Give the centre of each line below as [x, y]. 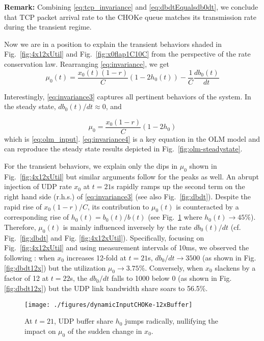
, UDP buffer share [83, 321]
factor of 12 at [27, 278]
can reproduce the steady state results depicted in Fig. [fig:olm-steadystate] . [123, 149]
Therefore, [20, 227]
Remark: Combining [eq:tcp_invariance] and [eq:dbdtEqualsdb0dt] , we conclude [131, 7]
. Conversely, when [174, 267]
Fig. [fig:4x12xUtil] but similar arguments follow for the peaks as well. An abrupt [132, 176]
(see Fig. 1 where [175, 217]
